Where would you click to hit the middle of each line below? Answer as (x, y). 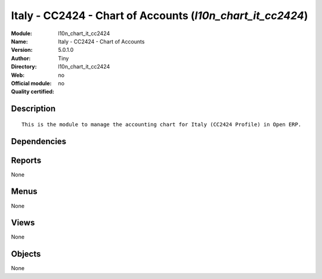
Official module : (31, 83)
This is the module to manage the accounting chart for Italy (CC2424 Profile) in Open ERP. (162, 124)
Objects (26, 254)
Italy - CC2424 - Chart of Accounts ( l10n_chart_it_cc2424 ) (160, 15)
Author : (21, 58)
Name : (19, 41)
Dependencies (39, 141)
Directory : (24, 67)
